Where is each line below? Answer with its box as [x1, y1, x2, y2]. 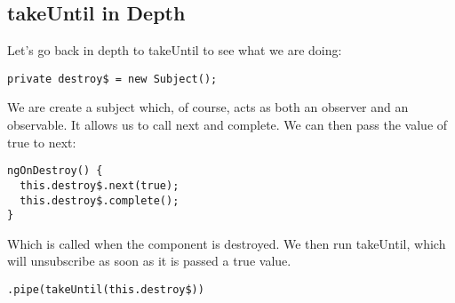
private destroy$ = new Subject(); [7, 72, 218, 85]
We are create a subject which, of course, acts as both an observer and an [7, 98, 409, 116]
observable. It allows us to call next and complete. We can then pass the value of [7, 116, 448, 134]
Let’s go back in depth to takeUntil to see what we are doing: [7, 41, 342, 60]
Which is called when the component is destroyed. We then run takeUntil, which [7, 234, 446, 252]
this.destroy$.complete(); [20, 194, 180, 207]
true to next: [7, 132, 76, 151]
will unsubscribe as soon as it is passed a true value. [7, 251, 291, 270]
